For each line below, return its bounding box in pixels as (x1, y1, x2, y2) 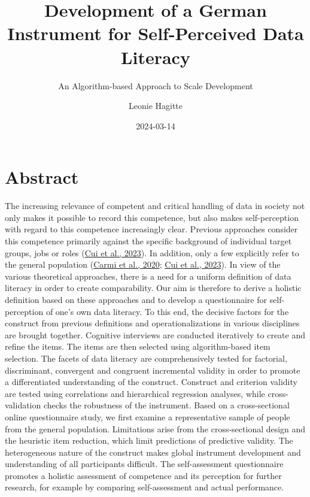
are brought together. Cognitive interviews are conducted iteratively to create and (5, 328, 306, 341)
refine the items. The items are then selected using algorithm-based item (5, 340, 271, 353)
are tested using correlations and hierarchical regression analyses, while (5, 387, 265, 399)
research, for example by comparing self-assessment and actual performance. (5, 481, 284, 493)
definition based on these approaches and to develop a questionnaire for (5, 293, 267, 305)
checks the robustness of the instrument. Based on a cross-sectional (43, 399, 290, 411)
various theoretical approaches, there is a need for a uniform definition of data (5, 269, 291, 282)
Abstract (5, 165, 79, 189)
